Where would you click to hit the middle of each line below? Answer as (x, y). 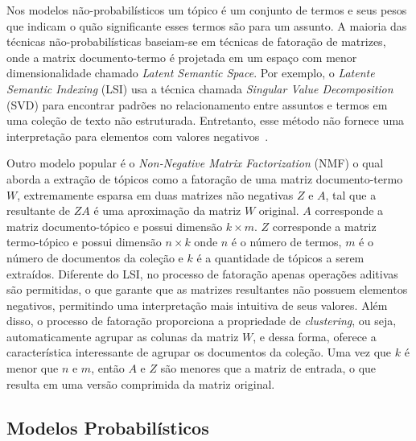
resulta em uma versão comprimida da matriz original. (141, 383)
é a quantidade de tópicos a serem (280, 257)
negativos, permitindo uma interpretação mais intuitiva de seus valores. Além (197, 305)
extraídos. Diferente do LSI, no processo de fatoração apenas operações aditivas (202, 273)
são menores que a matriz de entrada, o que (268, 368)
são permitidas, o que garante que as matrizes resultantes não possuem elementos (207, 289)
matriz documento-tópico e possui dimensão (115, 226)
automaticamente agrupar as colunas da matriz (123, 336)
